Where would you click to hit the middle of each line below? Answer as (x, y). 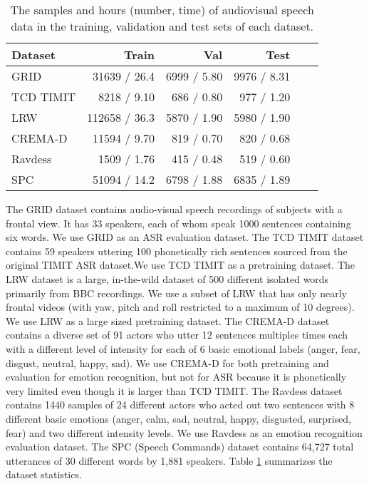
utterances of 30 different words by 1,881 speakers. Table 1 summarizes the (169, 460)
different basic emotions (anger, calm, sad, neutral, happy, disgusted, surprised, (178, 418)
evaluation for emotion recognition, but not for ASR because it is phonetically (176, 377)
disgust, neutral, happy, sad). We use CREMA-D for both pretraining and (167, 362)
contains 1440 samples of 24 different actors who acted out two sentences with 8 (180, 405)
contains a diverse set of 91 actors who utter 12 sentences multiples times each (177, 335)
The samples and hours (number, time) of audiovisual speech (162, 10)
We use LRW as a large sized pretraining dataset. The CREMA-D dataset (168, 320)
